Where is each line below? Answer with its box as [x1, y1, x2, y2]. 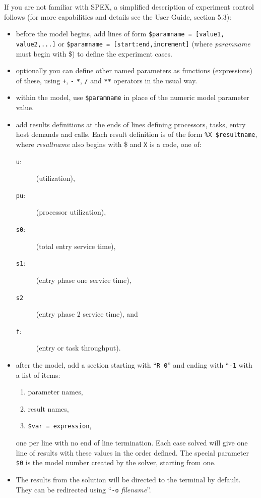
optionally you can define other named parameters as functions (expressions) [16, 65, 253, 76]
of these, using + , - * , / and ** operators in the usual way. [16, 75, 198, 85]
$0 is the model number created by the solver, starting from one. [16, 457, 216, 468]
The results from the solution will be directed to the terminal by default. [16, 474, 241, 484]
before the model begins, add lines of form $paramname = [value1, [16, 28, 225, 39]
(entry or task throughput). [36, 342, 121, 353]
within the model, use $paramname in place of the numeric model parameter [16, 92, 249, 103]
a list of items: [16, 369, 60, 380]
